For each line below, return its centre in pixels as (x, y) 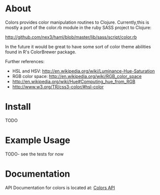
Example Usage (38, 140)
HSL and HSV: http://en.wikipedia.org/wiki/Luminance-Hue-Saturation (83, 71)
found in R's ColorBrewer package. (41, 52)
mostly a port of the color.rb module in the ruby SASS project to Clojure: (78, 27)
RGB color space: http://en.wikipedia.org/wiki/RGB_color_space (77, 76)
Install (18, 107)
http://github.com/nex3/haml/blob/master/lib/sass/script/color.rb (71, 37)
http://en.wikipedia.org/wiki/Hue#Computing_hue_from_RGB (74, 81)
